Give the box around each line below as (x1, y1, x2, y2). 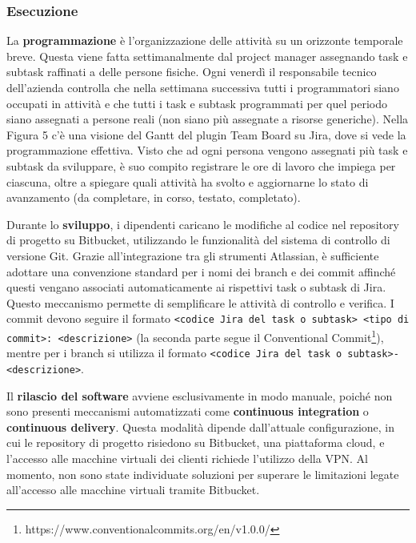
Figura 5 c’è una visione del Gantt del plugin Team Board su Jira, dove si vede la (6, 126, 406, 143)
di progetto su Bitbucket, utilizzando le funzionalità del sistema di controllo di (6, 231, 390, 248)
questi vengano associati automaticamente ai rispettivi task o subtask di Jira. (6, 279, 386, 296)
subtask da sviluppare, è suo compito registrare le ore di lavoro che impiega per (6, 157, 396, 174)
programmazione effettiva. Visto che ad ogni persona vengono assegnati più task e (6, 142, 408, 159)
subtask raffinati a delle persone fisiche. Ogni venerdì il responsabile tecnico (6, 63, 377, 80)
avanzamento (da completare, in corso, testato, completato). (6, 189, 301, 206)
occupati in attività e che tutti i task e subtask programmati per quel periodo (6, 95, 388, 111)
